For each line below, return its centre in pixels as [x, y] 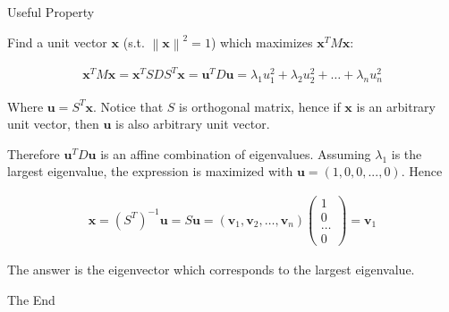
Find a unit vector [57, 42]
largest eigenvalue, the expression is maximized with [150, 171]
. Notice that [128, 106]
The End [31, 299]
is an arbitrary [396, 106]
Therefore [34, 153]
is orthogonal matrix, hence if [260, 106]
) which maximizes [262, 42]
